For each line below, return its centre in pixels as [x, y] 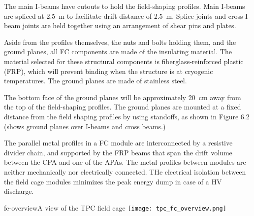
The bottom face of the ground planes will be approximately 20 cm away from [123, 97]
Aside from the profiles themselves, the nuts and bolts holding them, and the [120, 42]
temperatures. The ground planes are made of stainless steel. [95, 81]
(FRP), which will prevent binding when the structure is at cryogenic [109, 71]
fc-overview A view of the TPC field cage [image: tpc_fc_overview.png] [115, 207]
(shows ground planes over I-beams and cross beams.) [85, 126]
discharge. [19, 191]
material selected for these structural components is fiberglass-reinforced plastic [124, 61]
